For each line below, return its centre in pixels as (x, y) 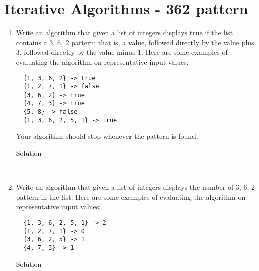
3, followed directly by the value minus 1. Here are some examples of (122, 52)
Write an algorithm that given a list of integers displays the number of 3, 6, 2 (135, 187)
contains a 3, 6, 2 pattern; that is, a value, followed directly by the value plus (135, 42)
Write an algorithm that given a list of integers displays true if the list (124, 32)
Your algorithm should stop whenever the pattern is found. (107, 136)
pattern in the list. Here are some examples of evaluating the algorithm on (131, 196)
